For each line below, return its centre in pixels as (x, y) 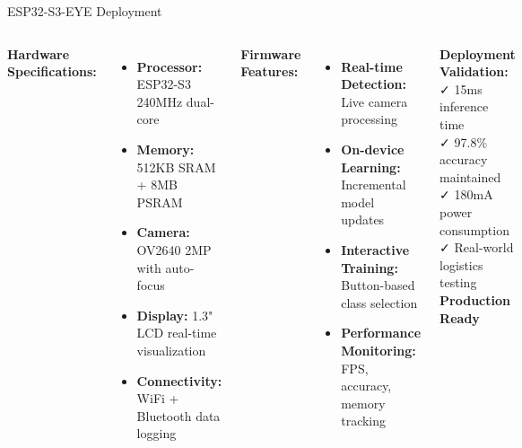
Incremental (374, 184)
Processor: (170, 66)
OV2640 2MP (174, 249)
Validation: (474, 71)
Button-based (378, 285)
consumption (474, 229)
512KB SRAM (176, 167)
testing (458, 282)
